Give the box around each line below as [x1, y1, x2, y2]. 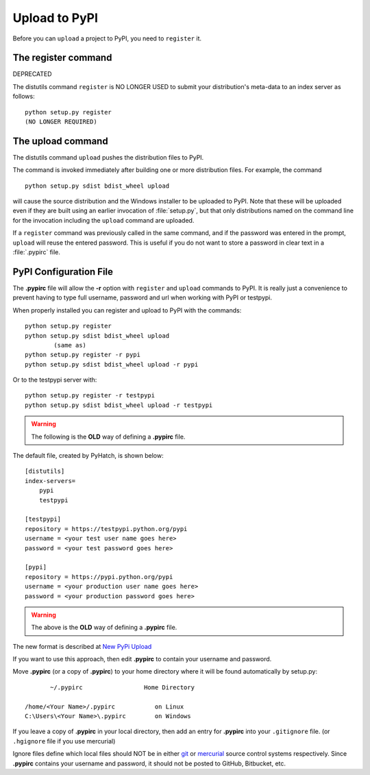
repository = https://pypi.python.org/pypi [25, 573, 173, 580]
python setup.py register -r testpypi [25, 391, 156, 399]
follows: [12, 93, 35, 101]
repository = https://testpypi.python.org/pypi [25, 525, 188, 532]
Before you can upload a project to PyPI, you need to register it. [12, 34, 202, 42]
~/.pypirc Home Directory [50, 683, 195, 691]
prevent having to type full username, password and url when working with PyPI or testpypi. [12, 293, 273, 302]
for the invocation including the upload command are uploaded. [12, 216, 195, 224]
